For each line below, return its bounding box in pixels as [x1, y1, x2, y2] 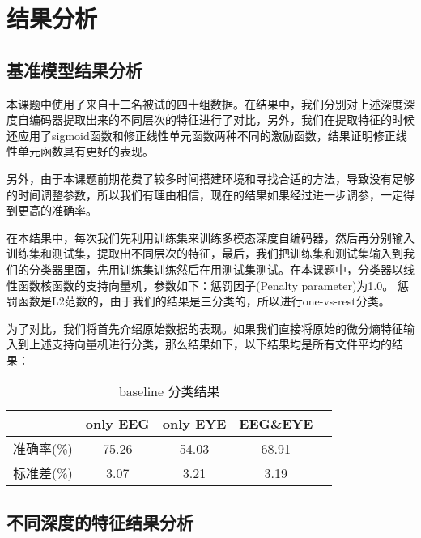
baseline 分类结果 [118, 382, 220, 401]
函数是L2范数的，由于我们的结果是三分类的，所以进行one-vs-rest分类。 [17, 292, 390, 310]
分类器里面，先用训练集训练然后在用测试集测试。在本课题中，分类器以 [28, 260, 403, 277]
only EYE [162, 414, 227, 433]
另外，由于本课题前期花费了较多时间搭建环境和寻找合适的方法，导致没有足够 [6, 169, 415, 186]
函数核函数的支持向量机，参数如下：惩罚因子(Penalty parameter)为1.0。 [17, 276, 394, 293]
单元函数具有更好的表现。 [17, 143, 154, 160]
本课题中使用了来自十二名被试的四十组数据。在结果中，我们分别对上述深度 [6, 95, 403, 112]
